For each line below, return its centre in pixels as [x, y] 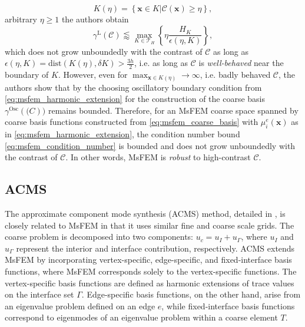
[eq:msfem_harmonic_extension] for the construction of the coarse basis [135, 99]
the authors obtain [95, 19]
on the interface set [39, 294]
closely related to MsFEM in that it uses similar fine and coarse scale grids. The [150, 225]
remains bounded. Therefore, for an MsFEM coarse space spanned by [173, 110]
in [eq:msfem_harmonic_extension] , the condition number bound [122, 134]
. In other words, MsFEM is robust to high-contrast [158, 157]
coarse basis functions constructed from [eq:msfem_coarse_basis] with [132, 122]
